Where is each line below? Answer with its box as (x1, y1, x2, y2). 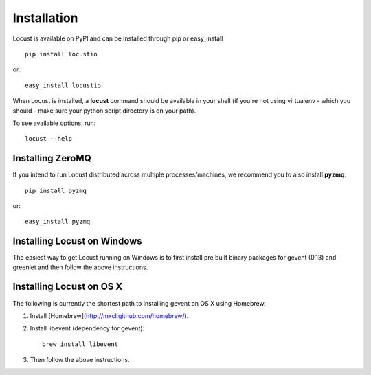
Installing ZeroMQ (12, 152, 92, 164)
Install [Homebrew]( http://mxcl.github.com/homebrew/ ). (30, 311, 189, 319)
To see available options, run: (12, 119, 96, 127)
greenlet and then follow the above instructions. (12, 263, 148, 271)
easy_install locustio (25, 81, 102, 89)
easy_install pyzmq (25, 218, 91, 226)
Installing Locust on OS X (12, 281, 123, 293)
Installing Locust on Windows (12, 236, 142, 247)
